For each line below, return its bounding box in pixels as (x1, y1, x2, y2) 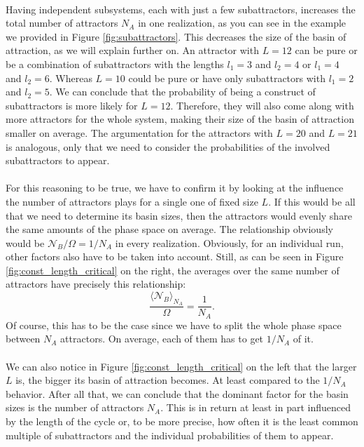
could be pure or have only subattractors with (128, 70, 325, 85)
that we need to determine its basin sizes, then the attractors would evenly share (6, 208, 352, 222)
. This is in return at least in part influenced (160, 400, 351, 415)
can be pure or (295, 43, 358, 58)
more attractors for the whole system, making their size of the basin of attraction (6, 112, 354, 126)
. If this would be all (268, 194, 356, 208)
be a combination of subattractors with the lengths (6, 56, 224, 71)
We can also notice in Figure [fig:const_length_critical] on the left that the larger (6, 359, 357, 373)
